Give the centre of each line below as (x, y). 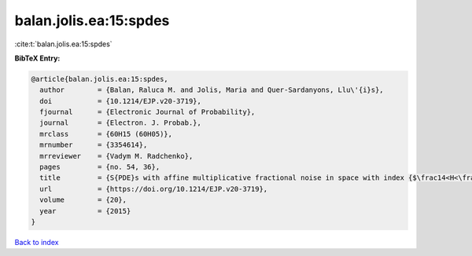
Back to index (37, 242)
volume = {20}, (83, 200)
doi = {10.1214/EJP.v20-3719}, (121, 101)
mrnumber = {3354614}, (94, 145)
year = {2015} (85, 211)
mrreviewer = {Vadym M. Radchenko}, (116, 156)
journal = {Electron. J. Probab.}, (121, 123)
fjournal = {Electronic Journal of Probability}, (147, 112)
